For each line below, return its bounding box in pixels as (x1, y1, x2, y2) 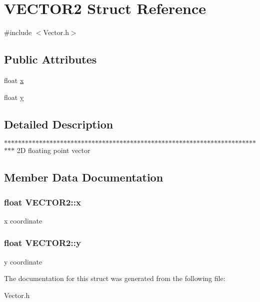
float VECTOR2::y (4, 236, 81, 249)
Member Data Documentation (4, 169, 163, 185)
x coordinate (4, 215, 42, 225)
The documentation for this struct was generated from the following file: (4, 273, 225, 283)
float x (4, 74, 24, 85)
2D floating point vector (16, 145, 90, 155)
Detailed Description (4, 116, 113, 131)
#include (4, 27, 32, 37)
